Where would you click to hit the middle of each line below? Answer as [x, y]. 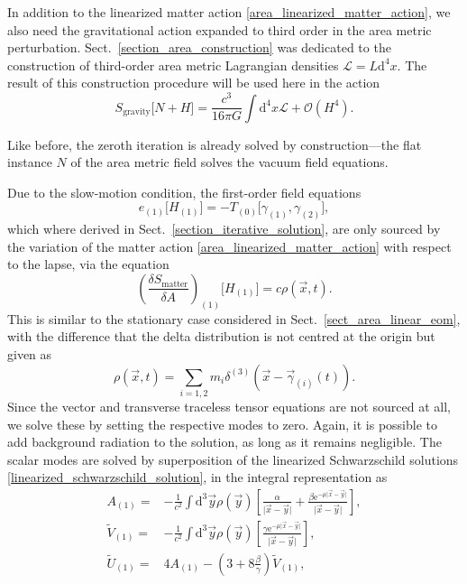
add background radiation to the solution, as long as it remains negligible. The [224, 442]
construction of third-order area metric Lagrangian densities [173, 65]
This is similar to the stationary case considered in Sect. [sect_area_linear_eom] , [234, 318]
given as [30, 353]
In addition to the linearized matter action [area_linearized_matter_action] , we [229, 12]
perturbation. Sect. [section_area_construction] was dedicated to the [199, 47]
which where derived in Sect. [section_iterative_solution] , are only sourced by [224, 229]
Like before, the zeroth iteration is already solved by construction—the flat [215, 144]
